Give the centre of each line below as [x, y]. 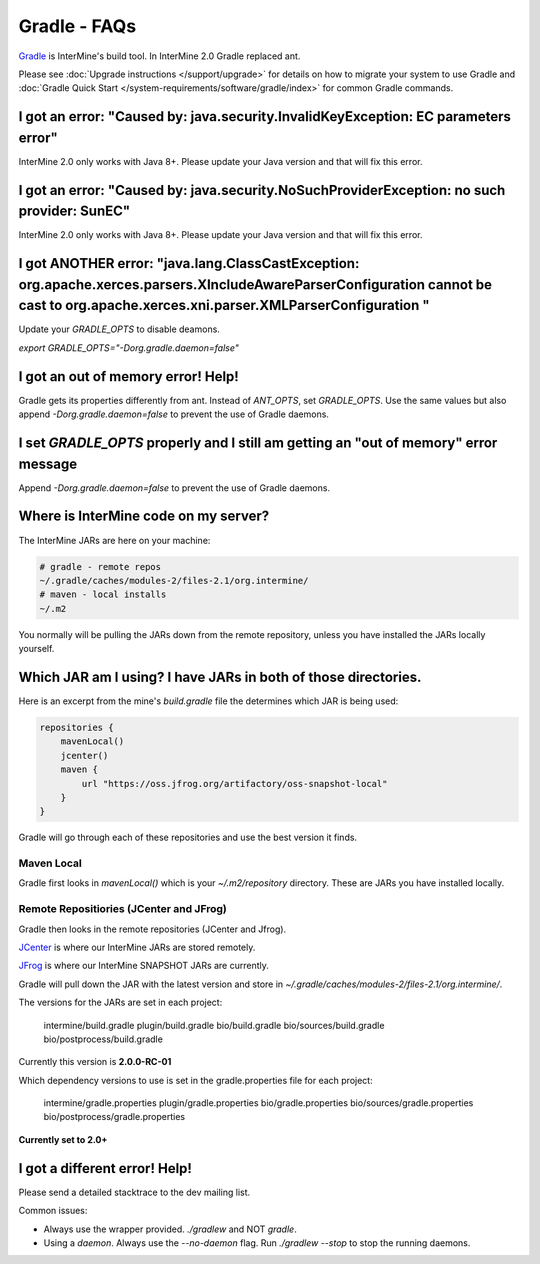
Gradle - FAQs [77, 26]
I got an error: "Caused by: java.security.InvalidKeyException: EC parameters [265, 116]
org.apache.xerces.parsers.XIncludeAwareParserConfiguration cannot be [255, 284]
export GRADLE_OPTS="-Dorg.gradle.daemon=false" [129, 347]
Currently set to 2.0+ [63, 1139]
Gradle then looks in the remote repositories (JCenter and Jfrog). [152, 929]
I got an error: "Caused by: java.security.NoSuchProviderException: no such [262, 190]
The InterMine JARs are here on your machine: [114, 540]
